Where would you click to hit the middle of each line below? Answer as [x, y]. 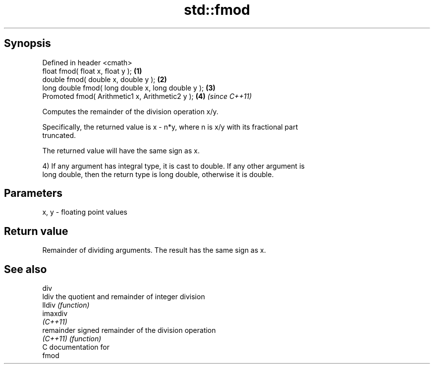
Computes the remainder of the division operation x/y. [130, 111]
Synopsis [27, 44]
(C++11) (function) [72, 339]
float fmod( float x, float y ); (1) [92, 71]
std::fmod [217, 10]
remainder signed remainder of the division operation [129, 330]
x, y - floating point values [85, 212]
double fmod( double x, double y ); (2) [105, 79]
